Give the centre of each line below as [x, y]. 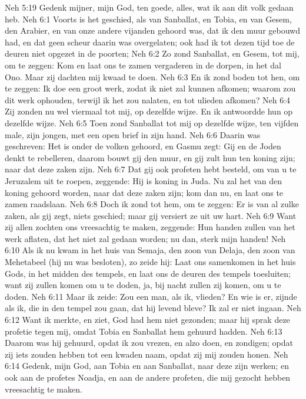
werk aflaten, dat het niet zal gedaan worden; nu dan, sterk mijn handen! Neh [145, 238]
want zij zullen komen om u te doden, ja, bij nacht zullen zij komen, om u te [143, 285]
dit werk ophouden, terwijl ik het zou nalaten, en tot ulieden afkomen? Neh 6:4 [148, 99]
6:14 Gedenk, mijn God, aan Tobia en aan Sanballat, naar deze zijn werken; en [147, 366]
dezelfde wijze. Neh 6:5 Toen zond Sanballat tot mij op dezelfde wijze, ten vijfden [152, 122]
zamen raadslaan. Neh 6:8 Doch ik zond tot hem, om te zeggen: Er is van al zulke [152, 204]
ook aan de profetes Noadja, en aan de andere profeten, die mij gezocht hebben [148, 377]
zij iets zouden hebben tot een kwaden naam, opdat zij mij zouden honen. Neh [147, 354]
